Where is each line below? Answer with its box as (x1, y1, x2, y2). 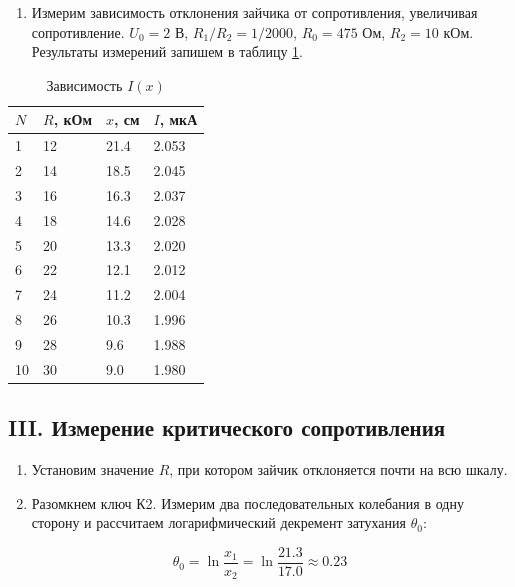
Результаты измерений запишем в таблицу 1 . (31, 41, 303, 62)
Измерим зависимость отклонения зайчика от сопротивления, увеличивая (31, 2, 478, 22)
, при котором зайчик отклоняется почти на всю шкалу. (169, 459, 508, 480)
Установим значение (31, 459, 154, 480)
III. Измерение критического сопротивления (8, 412, 446, 443)
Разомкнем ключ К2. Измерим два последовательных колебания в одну (31, 492, 464, 513)
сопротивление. (31, 21, 125, 42)
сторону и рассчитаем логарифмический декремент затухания (31, 512, 406, 533)
